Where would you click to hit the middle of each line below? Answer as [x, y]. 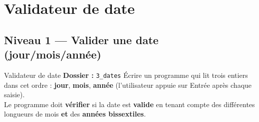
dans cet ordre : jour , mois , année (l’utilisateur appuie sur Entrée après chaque [128, 85]
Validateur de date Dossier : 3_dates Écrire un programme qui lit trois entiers [126, 75]
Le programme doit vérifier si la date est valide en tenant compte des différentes [129, 104]
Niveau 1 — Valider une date [81, 39]
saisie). [14, 94]
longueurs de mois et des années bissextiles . [75, 114]
